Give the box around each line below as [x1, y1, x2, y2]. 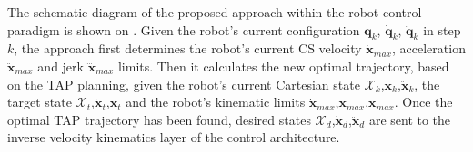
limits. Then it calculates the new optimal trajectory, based [117, 56, 449, 75]
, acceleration [392, 39, 466, 58]
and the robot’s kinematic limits [126, 92, 306, 111]
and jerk [37, 56, 84, 75]
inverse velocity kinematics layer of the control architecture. [7, 128, 340, 147]
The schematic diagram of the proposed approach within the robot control [7, 3, 422, 21]
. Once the [394, 92, 453, 111]
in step [423, 20, 461, 39]
